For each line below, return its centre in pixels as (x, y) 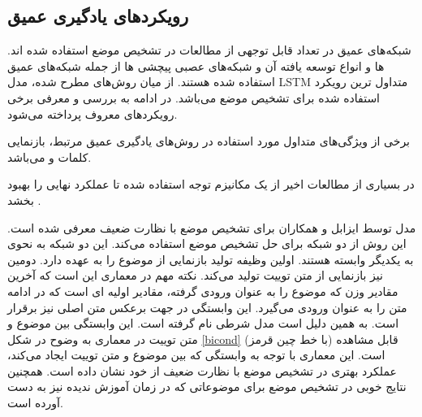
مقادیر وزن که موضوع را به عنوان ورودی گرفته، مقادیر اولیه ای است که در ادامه (203, 291)
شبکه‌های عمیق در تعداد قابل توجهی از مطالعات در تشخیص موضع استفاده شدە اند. (209, 50)
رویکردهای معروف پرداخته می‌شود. (93, 113)
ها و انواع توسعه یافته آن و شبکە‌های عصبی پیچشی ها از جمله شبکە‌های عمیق (196, 65)
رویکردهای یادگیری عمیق (98, 16)
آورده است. (35, 403)
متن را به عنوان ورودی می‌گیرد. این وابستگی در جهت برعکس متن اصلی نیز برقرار (207, 307)
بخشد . (24, 200)
